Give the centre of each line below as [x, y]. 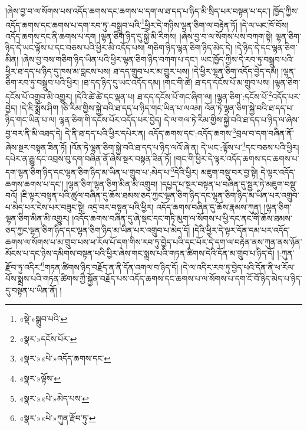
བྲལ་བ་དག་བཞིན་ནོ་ [265, 133]
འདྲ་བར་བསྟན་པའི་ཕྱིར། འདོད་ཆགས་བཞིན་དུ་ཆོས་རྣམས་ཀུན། [174, 206]
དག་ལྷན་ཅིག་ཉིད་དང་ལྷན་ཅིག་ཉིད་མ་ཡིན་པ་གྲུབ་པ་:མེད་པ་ [88, 172]
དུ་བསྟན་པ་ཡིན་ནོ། [31, 290]
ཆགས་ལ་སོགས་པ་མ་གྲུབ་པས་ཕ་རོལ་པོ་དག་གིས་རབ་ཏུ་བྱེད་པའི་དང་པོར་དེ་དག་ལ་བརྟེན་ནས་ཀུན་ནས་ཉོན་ [154, 241]
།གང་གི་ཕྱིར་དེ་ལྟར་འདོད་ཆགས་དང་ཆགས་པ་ [237, 158]
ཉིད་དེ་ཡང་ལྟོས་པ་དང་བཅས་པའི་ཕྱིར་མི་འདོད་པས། [75, 48]
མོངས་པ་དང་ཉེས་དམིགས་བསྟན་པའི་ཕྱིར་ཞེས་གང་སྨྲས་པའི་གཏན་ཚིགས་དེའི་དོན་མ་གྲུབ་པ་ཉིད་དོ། [140, 253]
